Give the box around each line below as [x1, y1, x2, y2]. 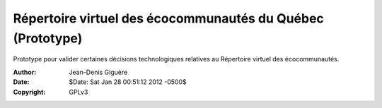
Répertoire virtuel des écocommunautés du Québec [13, 11, 325, 26]
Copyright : [13, 88, 46, 96]
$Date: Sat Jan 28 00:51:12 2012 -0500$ [69, 78, 187, 86]
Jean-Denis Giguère [69, 68, 128, 76]
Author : [13, 68, 37, 76]
